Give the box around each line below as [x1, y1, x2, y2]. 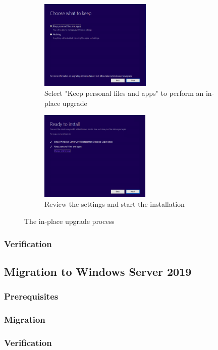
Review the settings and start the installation [44, 199, 185, 209]
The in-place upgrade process [24, 216, 115, 226]
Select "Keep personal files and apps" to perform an [44, 88, 204, 98]
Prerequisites [4, 290, 59, 303]
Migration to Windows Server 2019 [4, 263, 192, 279]
